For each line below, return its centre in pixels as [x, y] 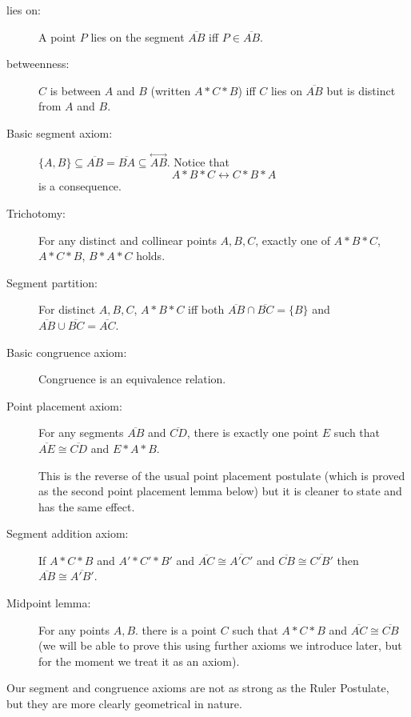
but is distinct [361, 90]
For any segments [81, 433]
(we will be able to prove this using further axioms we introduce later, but [220, 645]
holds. [151, 256]
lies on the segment [138, 36]
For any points [74, 629]
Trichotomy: [36, 212]
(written [171, 90]
